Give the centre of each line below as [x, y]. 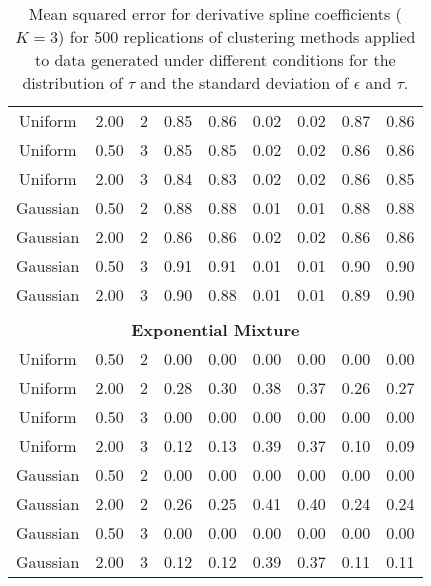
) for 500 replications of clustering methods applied [237, 36]
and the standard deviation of [244, 82]
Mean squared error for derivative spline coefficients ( [215, 13]
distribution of [72, 82]
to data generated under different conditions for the [215, 59]
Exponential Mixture [215, 329]
